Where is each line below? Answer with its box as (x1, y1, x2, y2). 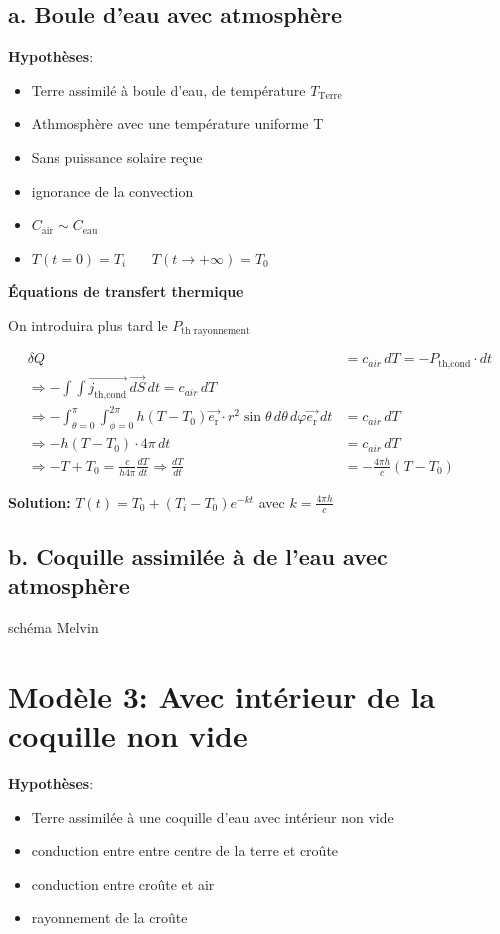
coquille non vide (8, 715, 248, 756)
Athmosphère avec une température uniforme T (31, 113, 324, 134)
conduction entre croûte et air (31, 873, 215, 894)
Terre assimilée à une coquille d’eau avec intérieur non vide (31, 806, 394, 827)
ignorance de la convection (31, 180, 194, 201)
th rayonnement (181, 326, 250, 337)
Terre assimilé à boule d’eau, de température (31, 79, 306, 100)
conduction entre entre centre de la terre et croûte (31, 840, 339, 861)
